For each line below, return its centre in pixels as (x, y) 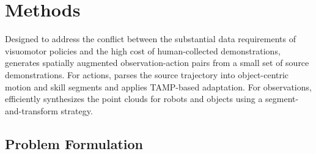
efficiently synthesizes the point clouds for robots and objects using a (134, 99)
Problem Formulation (74, 143)
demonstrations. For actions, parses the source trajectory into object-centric (147, 74)
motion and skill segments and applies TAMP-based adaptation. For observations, (158, 86)
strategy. (77, 110)
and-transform (31, 110)
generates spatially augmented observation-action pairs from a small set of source (157, 63)
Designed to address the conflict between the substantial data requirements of (150, 39)
